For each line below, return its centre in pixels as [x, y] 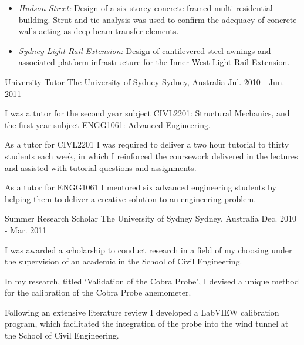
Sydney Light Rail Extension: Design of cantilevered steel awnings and [145, 50]
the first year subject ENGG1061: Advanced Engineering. [108, 124]
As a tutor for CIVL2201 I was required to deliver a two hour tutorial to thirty [147, 144]
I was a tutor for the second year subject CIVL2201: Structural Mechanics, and [147, 113]
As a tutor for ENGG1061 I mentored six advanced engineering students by [141, 187]
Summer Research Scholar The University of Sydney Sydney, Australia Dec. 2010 [151, 218]
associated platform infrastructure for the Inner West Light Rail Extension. [154, 62]
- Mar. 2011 [26, 230]
